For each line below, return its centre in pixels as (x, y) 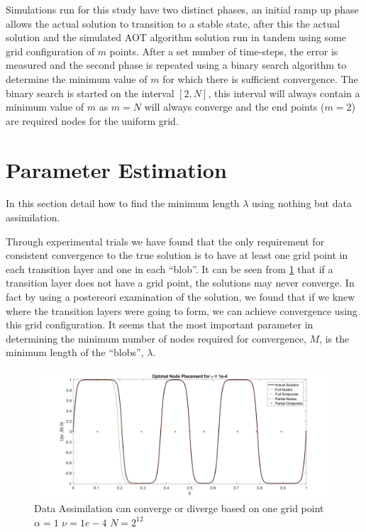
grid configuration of (50, 51)
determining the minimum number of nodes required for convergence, (156, 338)
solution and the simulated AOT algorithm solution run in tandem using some (176, 37)
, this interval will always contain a (284, 93)
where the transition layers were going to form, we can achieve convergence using (182, 310)
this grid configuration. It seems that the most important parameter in (160, 325)
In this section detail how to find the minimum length (123, 203)
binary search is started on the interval (90, 93)
